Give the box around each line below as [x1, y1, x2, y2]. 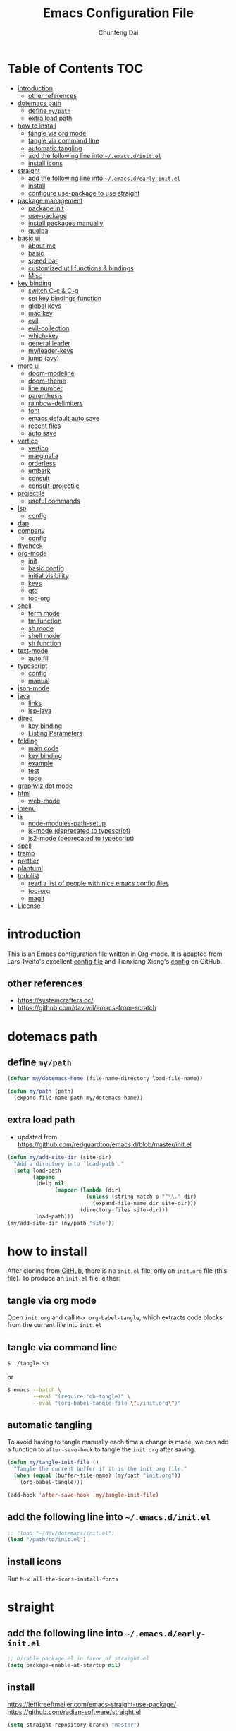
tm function [27, 616, 62, 625]
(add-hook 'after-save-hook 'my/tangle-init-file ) [7, 1491, 159, 1498]
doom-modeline [27, 369, 75, 377]
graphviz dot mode [17, 781, 73, 790]
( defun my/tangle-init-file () [7, 1459, 99, 1466]
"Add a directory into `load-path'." [13, 1160, 125, 1168]
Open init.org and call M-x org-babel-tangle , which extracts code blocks [7, 1313, 223, 1322]
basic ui [17, 234, 41, 242]
